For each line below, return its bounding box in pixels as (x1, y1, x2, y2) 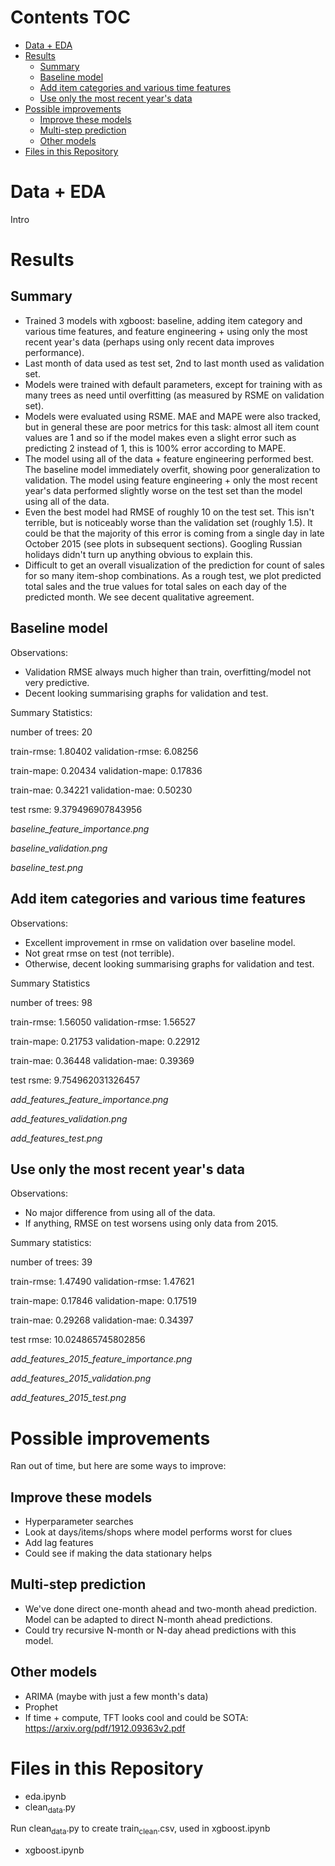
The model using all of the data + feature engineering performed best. (24, 452, 314, 465)
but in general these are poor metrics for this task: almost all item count (24, 421, 320, 433)
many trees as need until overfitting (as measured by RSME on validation (24, 389, 325, 401)
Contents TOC (10, 6, 131, 29)
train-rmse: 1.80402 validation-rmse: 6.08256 (10, 745, 199, 757)
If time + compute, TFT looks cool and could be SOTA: (24, 1711, 249, 1723)
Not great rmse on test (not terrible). (24, 947, 175, 959)
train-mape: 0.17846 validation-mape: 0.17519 (10, 1295, 197, 1307)
